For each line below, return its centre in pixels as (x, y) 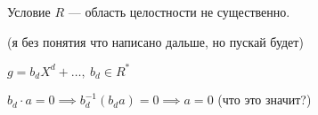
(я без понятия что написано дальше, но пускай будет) (155, 41)
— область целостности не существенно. (179, 11)
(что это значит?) (265, 100)
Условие (29, 11)
